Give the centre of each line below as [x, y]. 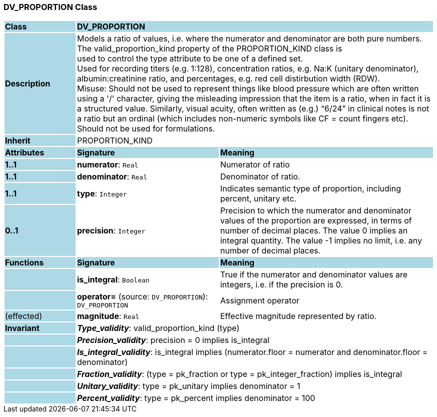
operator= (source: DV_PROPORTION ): [142, 297]
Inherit [18, 141]
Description [28, 84]
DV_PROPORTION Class [51, 7]
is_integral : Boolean [113, 280]
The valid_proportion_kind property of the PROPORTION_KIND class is [209, 49]
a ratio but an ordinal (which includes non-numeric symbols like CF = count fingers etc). [243, 119]
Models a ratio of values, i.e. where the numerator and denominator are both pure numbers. [249, 39]
